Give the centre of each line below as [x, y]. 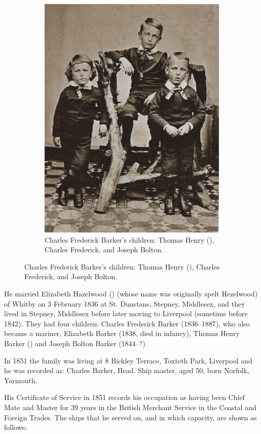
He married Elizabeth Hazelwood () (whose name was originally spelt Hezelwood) [131, 294]
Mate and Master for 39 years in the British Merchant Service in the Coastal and [130, 407]
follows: [16, 427]
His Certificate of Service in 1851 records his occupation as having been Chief [124, 397]
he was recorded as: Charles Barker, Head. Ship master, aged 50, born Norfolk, [127, 370]
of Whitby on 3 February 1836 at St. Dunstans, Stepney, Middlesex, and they [125, 303]
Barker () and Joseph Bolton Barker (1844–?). [76, 343]
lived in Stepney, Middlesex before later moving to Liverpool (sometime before [126, 313]
